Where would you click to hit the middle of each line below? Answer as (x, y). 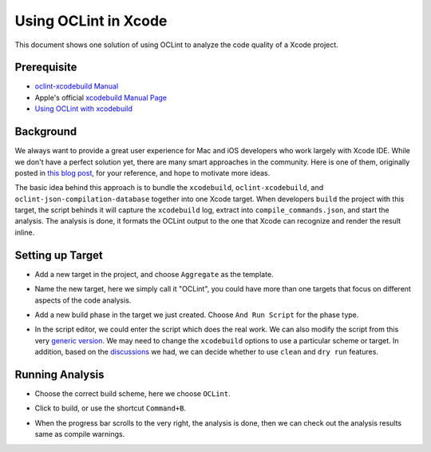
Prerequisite (46, 67)
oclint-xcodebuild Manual (77, 86)
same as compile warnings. (80, 434)
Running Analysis (59, 374)
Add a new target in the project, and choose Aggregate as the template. (154, 274)
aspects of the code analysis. (83, 300)
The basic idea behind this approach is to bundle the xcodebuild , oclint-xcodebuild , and (169, 188)
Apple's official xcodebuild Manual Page (101, 97)
